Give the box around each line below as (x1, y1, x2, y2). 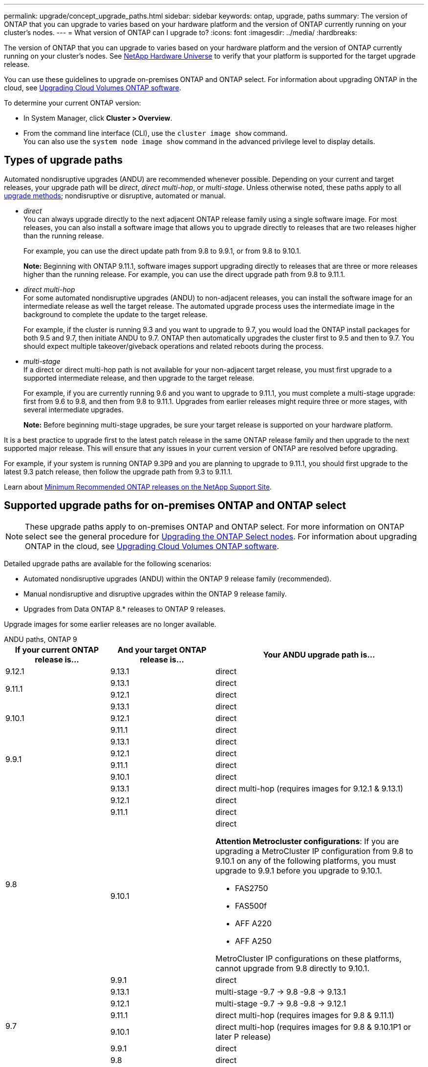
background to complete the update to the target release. (23, 310, 208, 319)
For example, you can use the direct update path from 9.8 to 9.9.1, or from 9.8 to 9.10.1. (23, 246, 301, 255)
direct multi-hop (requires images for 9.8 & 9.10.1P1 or (215, 1022, 411, 1032)
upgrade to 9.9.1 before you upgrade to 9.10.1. (215, 865, 382, 875)
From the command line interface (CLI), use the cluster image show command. (23, 129, 287, 137)
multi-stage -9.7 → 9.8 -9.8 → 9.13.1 (215, 986, 346, 997)
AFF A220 (235, 918, 272, 928)
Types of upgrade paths (4, 154, 123, 167)
